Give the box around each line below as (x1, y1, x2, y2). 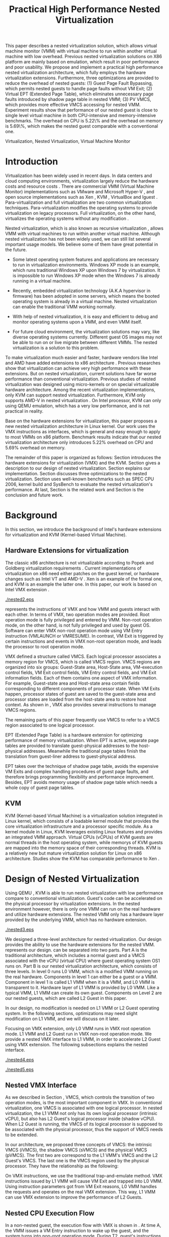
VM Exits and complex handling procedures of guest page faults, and (5, 768, 149, 774)
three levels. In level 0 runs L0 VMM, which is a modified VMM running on (5, 968, 158, 974)
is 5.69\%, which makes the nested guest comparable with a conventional (5, 123, 158, 129)
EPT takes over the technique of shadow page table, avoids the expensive (5, 763, 159, 769)
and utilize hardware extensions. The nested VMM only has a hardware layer (5, 911, 164, 917)
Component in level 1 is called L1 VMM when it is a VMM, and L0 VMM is (5, 979, 155, 985)
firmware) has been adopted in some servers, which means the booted (12, 293, 160, 299)
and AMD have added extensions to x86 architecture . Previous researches (5, 360, 161, 366)
